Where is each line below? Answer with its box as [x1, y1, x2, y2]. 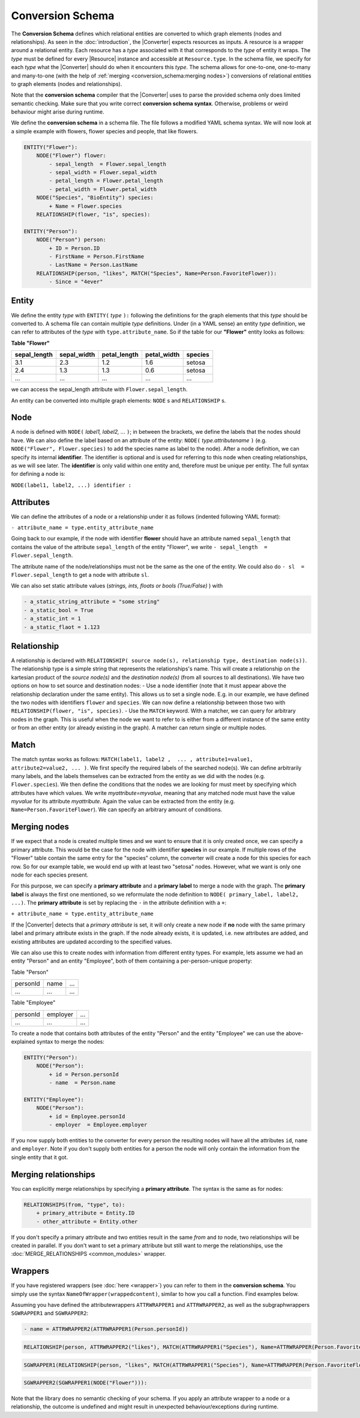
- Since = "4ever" [49, 278, 103, 285]
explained [11, 1038, 35, 1045]
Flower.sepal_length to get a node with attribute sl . [11, 571, 149, 579]
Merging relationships [11, 1169, 95, 1179]
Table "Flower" [11, 339, 50, 347]
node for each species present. [11, 871, 89, 878]
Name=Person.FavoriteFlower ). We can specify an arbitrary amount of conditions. [11, 806, 223, 814]
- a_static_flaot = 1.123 [23, 624, 100, 630]
